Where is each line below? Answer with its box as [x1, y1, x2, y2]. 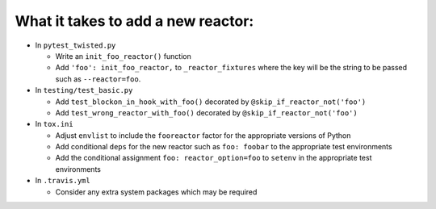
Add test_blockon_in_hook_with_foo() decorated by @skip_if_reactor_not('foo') [55, 97, 367, 107]
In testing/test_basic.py [35, 86, 133, 95]
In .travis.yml [35, 176, 90, 186]
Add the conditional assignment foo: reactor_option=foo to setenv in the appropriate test [55, 153, 372, 163]
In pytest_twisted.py [35, 40, 116, 50]
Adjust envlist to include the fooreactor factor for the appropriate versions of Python [55, 130, 351, 140]
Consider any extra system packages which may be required [55, 186, 258, 197]
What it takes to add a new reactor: [15, 12, 254, 30]
